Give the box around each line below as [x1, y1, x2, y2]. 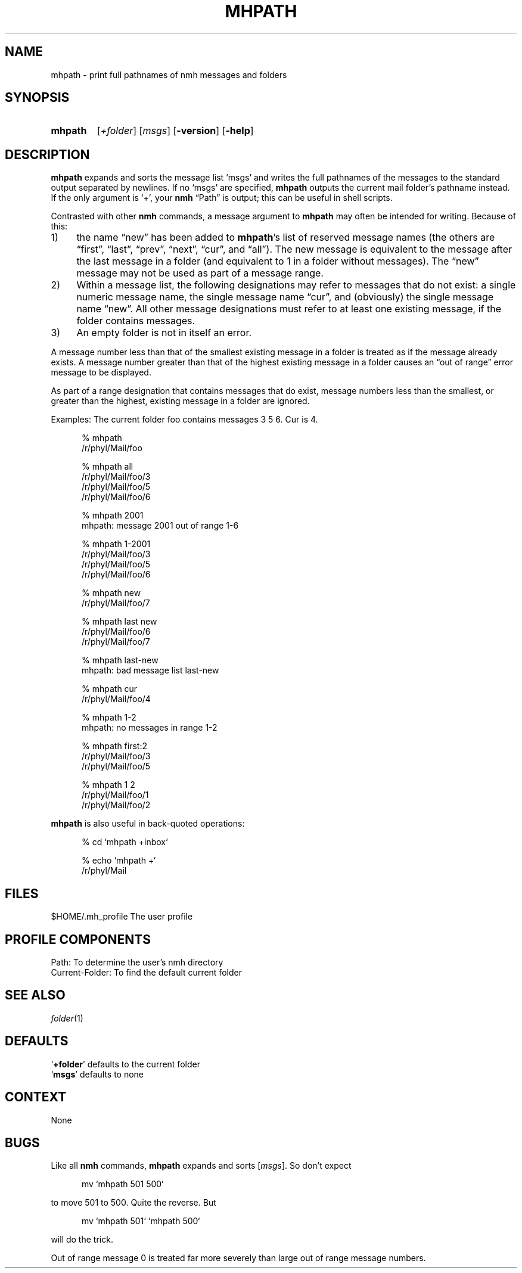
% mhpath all [82, 461, 133, 472]
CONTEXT [5, 1089, 67, 1105]
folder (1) [51, 1013, 83, 1023]
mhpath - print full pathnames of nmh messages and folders [51, 69, 287, 80]
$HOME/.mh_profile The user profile [51, 911, 193, 922]
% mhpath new [82, 588, 141, 598]
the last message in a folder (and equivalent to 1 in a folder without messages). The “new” [76, 255, 479, 268]
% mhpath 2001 [82, 510, 144, 521]
